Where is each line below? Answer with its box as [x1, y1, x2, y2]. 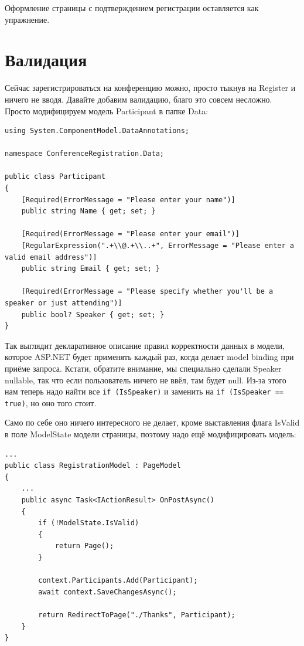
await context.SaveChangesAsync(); [38, 587, 177, 596]
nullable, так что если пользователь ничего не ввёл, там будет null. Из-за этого [5, 373, 286, 386]
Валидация [5, 47, 87, 72]
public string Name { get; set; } [21, 207, 156, 216]
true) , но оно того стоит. [5, 396, 97, 409]
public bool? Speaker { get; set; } [21, 310, 165, 319]
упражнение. [5, 13, 50, 25]
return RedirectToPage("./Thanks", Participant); [38, 610, 235, 619]
